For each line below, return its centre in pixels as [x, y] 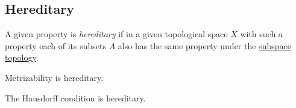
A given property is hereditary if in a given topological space [116, 34]
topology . [22, 57]
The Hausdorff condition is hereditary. [75, 97]
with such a [261, 34]
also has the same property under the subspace [204, 45]
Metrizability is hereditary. [54, 77]
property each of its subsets [55, 45]
